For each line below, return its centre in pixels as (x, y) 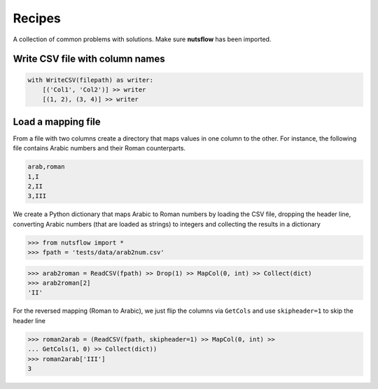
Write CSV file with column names (89, 59)
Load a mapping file (57, 121)
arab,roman (46, 167)
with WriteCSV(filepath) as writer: (91, 80)
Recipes (37, 18)
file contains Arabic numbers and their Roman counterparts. (99, 148)
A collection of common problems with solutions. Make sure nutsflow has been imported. (142, 39)
